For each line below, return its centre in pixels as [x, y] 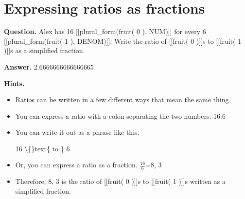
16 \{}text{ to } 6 [43, 148]
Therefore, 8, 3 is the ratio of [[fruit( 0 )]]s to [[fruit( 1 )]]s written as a [121, 181]
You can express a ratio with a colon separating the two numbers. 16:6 [120, 116]
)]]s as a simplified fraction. [44, 50]
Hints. [14, 83]
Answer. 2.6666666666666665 [49, 66]
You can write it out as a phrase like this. [77, 132]
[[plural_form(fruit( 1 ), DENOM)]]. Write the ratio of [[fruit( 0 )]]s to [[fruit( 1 [123, 41]
